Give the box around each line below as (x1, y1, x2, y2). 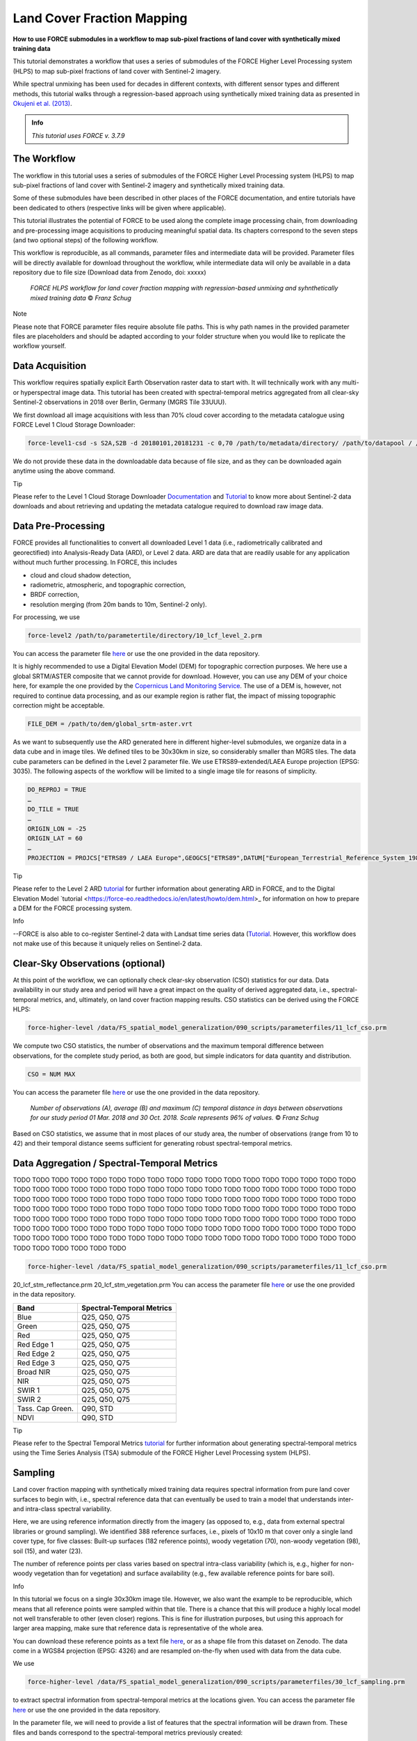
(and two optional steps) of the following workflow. (13, 235, 159, 244)
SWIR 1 (17, 1385, 40, 1395)
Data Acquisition (13, 360, 87, 372)
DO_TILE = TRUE (27, 805, 79, 813)
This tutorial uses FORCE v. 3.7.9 (31, 131, 125, 139)
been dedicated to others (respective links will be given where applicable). (13, 203, 226, 212)
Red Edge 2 (17, 1348, 56, 1358)
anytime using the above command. (13, 467, 116, 475)
